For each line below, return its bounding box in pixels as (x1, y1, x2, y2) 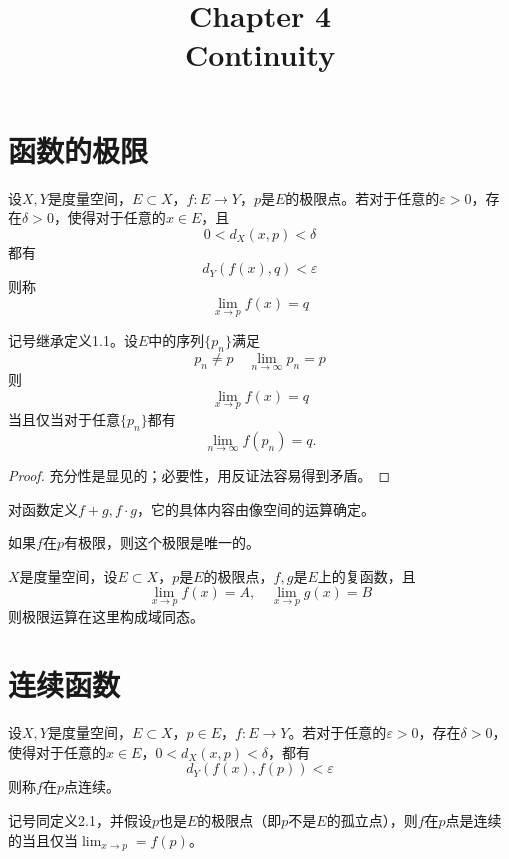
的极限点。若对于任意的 (285, 187, 440, 208)
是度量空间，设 (19, 565, 118, 586)
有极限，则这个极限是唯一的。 (63, 532, 260, 553)
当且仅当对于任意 (8, 408, 120, 429)
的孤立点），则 (326, 810, 418, 831)
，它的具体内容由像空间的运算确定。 (137, 498, 376, 519)
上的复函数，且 (317, 565, 416, 586)
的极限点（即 (197, 810, 282, 831)
